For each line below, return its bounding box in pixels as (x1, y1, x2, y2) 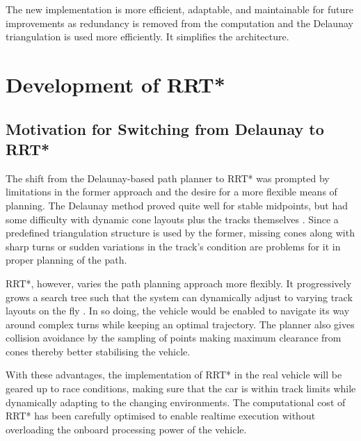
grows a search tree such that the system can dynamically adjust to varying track (6, 289, 353, 304)
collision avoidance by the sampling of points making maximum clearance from (6, 330, 342, 345)
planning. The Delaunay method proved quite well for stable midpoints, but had (6, 198, 348, 212)
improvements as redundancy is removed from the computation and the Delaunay (6, 15, 353, 30)
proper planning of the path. (6, 252, 127, 267)
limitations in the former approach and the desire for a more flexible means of (6, 184, 337, 199)
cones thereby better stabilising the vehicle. (6, 344, 191, 358)
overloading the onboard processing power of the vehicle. (6, 422, 247, 436)
